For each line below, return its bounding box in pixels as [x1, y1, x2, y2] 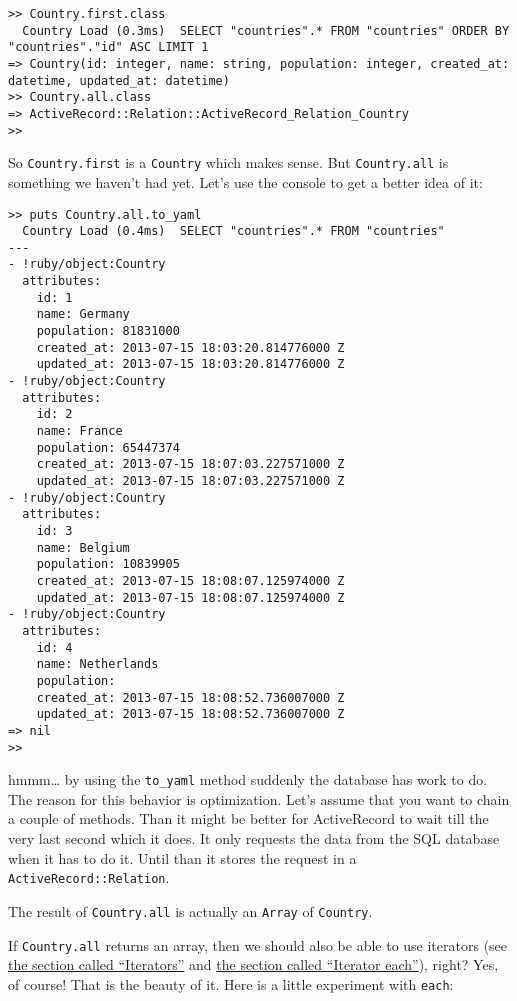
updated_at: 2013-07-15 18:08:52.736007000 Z [36, 707, 345, 722]
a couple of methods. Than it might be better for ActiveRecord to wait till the [8, 808, 489, 829]
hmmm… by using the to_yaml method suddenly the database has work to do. [8, 769, 488, 790]
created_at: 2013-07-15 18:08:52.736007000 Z [36, 690, 345, 705]
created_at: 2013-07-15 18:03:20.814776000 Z [36, 340, 345, 355]
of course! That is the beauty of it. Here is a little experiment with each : [8, 973, 454, 994]
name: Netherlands [36, 657, 159, 672]
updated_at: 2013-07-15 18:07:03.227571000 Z [36, 474, 345, 488]
